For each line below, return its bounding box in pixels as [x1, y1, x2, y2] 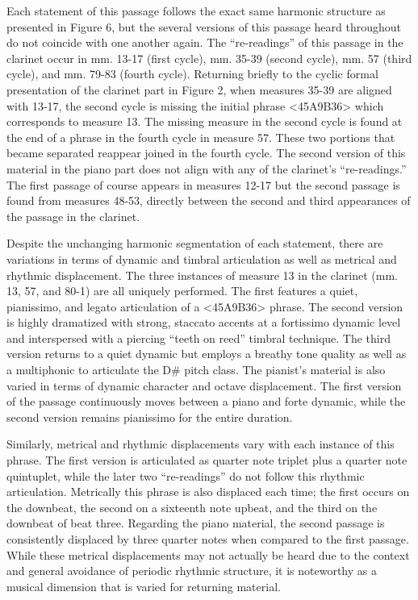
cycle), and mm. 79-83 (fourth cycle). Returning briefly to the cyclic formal [6, 65, 378, 82]
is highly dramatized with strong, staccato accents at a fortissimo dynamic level [6, 314, 401, 331]
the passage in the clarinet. [6, 207, 140, 224]
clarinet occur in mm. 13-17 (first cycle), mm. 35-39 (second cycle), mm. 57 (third [6, 49, 412, 66]
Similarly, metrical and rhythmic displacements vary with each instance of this [6, 435, 395, 452]
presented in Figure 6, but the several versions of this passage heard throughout [6, 18, 402, 35]
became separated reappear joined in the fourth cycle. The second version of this [6, 144, 406, 161]
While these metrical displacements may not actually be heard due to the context [6, 546, 410, 563]
